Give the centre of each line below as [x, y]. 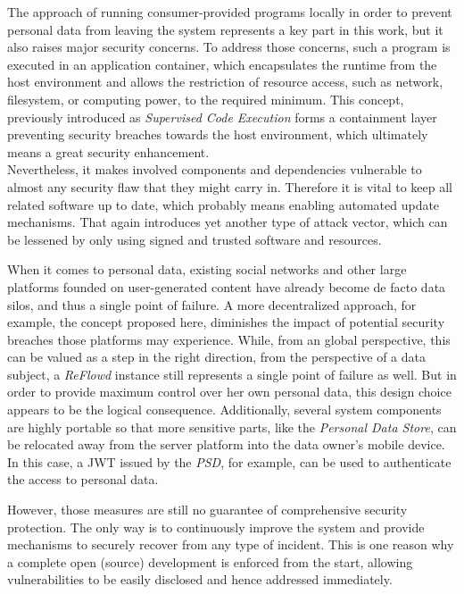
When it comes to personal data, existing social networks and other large [207, 269]
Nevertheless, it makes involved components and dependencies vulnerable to [215, 169]
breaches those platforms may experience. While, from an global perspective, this [229, 339]
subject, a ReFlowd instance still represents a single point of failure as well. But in [232, 374]
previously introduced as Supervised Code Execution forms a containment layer [222, 117]
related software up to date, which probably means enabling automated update [224, 204]
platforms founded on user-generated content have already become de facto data [227, 286]
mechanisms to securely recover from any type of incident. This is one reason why [231, 544]
